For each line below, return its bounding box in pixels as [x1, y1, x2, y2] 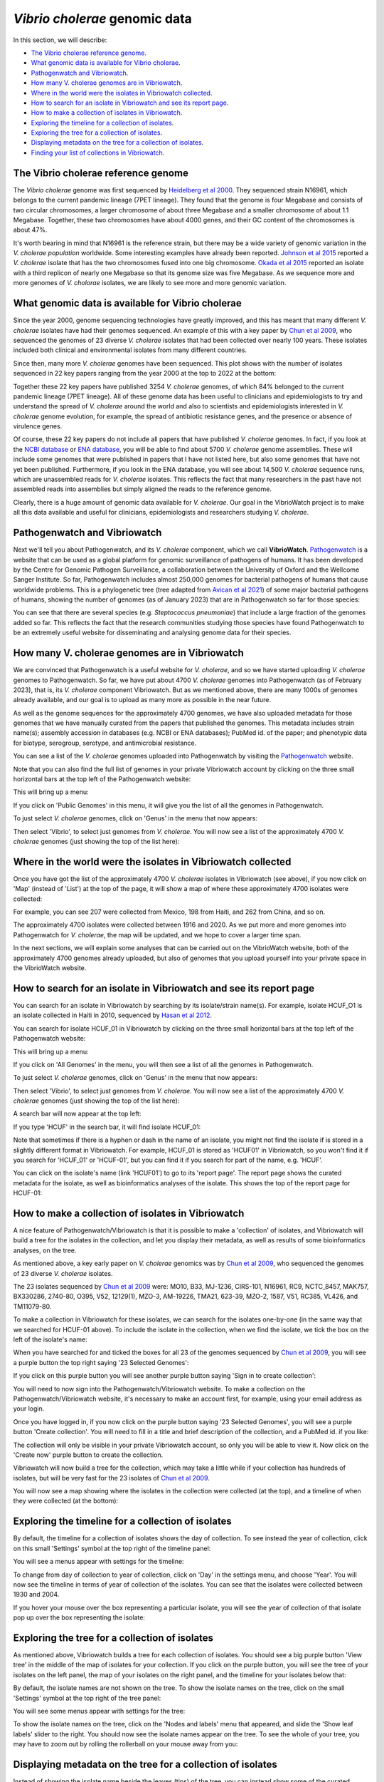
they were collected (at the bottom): [13, 1497, 119, 1505]
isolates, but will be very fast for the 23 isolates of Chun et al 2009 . [13, 1473, 210, 1482]
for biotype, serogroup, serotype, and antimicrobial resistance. [13, 738, 197, 747]
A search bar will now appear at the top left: [13, 1109, 142, 1118]
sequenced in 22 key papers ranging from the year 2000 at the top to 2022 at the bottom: [13, 369, 277, 378]
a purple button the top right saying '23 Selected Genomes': [13, 1358, 189, 1366]
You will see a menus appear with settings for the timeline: [13, 1557, 184, 1566]
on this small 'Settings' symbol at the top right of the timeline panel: [13, 1544, 211, 1552]
